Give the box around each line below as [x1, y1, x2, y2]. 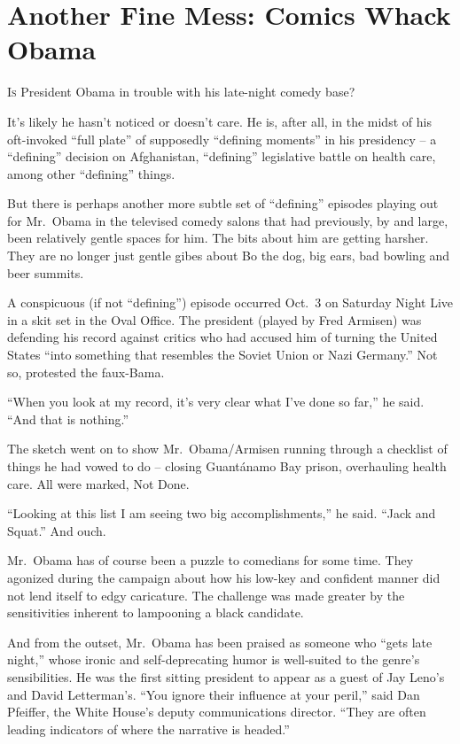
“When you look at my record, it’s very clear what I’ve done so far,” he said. [7, 392, 425, 411]
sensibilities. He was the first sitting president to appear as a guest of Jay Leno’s [7, 667, 445, 686]
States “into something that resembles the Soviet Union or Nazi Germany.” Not [7, 345, 438, 364]
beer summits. [7, 263, 84, 282]
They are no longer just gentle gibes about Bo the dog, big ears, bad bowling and [7, 246, 450, 265]
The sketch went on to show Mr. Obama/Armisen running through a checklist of [7, 439, 448, 458]
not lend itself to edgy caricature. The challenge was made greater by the [7, 585, 405, 604]
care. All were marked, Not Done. [7, 474, 190, 492]
